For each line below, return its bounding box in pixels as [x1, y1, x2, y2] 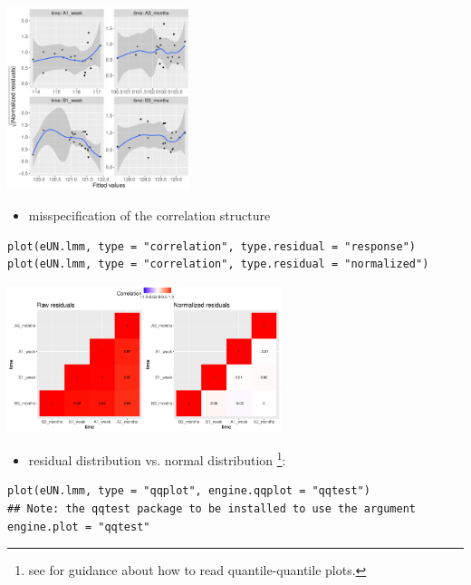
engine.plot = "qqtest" [7, 520, 150, 533]
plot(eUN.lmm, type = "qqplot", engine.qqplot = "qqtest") [7, 484, 370, 498]
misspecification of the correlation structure [28, 206, 271, 225]
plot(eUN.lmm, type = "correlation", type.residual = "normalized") [7, 258, 429, 271]
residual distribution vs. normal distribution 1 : [28, 448, 286, 469]
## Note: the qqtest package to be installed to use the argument [7, 502, 417, 516]
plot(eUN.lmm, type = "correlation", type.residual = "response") [7, 239, 417, 253]
